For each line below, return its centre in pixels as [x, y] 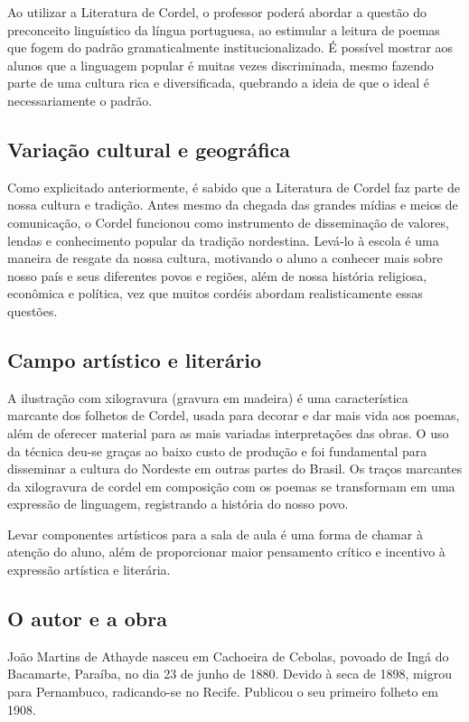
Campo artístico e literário [135, 359]
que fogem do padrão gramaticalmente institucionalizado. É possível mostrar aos [230, 47]
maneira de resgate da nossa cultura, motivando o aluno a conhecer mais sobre [225, 258]
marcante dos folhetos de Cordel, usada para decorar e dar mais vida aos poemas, [234, 415]
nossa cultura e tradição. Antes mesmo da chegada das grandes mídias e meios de [233, 205]
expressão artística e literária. [89, 570]
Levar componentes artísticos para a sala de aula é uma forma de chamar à [215, 534]
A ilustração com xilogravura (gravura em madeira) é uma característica [208, 397]
